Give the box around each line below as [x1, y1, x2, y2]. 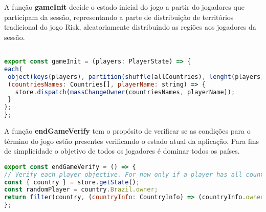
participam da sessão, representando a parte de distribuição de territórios [4, 11, 234, 22]
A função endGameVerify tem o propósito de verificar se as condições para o [4, 125, 251, 136]
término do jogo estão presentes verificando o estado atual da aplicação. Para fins [4, 135, 259, 146]
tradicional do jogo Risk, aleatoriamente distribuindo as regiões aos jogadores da [4, 22, 256, 32]
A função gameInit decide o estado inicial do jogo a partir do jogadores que [4, 2, 245, 12]
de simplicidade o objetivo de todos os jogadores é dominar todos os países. [4, 145, 240, 156]
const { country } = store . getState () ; [4, 178, 140, 186]
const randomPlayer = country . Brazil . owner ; [4, 186, 158, 194]
